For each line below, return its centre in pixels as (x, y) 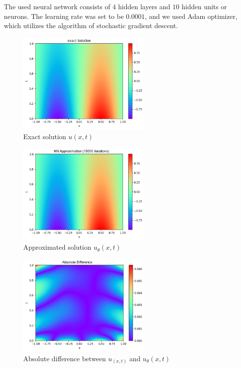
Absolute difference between (65, 358)
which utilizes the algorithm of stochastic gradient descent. (91, 25)
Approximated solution (57, 247)
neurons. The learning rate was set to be (64, 16)
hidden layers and (144, 6)
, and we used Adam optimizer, (191, 16)
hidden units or (204, 6)
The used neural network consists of (57, 6)
